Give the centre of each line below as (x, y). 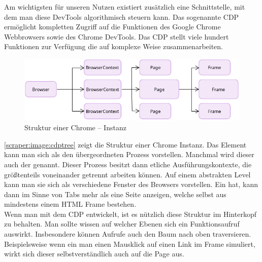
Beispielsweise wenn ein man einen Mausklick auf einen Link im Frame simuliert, (130, 244)
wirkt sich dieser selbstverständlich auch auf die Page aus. (94, 254)
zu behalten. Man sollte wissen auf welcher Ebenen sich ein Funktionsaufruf (122, 224)
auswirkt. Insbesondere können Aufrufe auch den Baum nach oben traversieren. (128, 234)
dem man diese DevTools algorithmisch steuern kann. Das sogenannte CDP (122, 16)
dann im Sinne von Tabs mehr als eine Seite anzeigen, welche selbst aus (115, 194)
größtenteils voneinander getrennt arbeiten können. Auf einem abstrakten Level (127, 174)
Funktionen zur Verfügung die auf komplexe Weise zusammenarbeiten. (114, 46)
